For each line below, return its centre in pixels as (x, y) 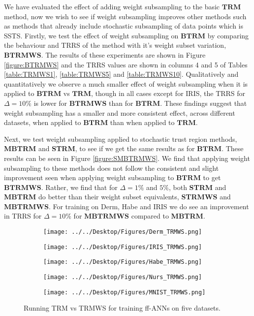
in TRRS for (23, 216)
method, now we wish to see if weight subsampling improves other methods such (125, 16)
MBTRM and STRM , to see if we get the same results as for (99, 148)
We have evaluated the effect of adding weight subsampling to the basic (112, 6)
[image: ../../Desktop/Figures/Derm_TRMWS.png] (123, 232)
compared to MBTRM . (168, 216)
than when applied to (142, 122)
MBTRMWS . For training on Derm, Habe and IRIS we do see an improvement (127, 206)
